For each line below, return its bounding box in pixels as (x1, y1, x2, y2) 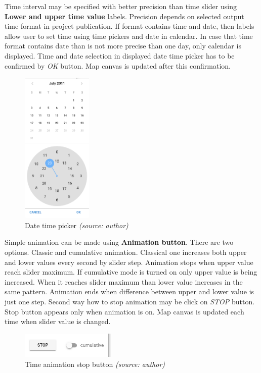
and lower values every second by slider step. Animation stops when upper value (5, 256, 253, 267)
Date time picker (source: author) (25, 220, 128, 230)
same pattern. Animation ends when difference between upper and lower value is (5, 286, 254, 297)
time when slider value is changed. (5, 316, 111, 327)
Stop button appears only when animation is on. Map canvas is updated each (5, 306, 244, 316)
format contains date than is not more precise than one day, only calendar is (5, 40, 241, 51)
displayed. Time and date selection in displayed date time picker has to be (5, 50, 235, 61)
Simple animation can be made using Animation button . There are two (5, 237, 234, 247)
